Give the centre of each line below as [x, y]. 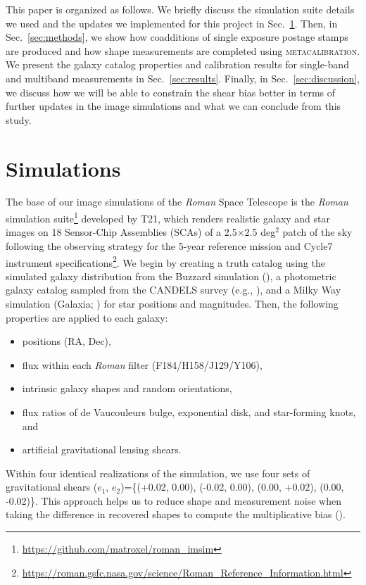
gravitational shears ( [52, 487]
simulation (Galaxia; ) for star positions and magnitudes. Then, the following [172, 303]
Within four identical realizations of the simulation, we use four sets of [158, 473]
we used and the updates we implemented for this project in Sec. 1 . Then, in [172, 23]
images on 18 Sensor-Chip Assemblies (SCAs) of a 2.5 [121, 232]
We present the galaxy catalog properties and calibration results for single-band [177, 64]
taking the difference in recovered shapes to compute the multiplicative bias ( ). [176, 514]
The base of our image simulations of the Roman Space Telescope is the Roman [177, 202]
